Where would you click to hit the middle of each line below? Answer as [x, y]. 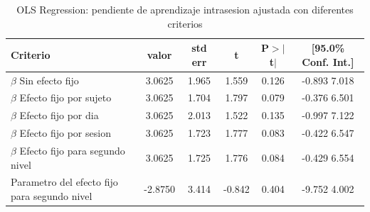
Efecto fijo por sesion [65, 133]
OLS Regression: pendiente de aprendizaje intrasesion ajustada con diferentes [185, 9]
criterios [185, 23]
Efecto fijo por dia [59, 115]
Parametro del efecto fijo [64, 182]
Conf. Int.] [328, 61]
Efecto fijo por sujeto [65, 97]
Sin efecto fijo [49, 80]
